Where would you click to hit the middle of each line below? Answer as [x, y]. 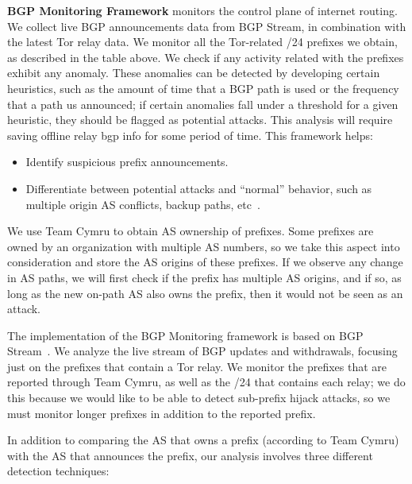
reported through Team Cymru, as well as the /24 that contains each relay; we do [206, 382]
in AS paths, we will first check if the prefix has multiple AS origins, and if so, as [204, 277]
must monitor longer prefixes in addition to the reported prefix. [162, 413]
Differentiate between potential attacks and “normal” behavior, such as [199, 188]
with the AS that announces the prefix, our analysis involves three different [190, 455]
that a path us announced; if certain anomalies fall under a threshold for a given [203, 104]
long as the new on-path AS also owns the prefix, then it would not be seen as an [205, 293]
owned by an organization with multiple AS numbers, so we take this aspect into [204, 246]
